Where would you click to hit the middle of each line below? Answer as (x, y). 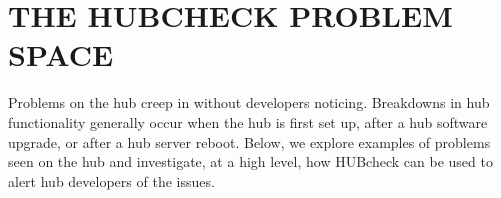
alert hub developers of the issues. (111, 180)
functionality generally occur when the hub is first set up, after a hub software (248, 121)
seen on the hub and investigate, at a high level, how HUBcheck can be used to (250, 161)
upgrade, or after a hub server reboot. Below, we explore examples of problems (249, 141)
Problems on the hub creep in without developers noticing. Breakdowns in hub (249, 102)
